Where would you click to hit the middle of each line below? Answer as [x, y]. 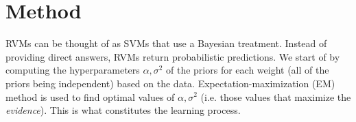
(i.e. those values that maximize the [276, 96]
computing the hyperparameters [73, 70]
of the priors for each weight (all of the [248, 70]
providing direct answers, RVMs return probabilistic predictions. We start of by [173, 56]
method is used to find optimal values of [90, 96]
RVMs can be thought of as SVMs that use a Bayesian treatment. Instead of [166, 43]
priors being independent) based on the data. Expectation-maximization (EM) [170, 83]
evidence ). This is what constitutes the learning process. [123, 110]
